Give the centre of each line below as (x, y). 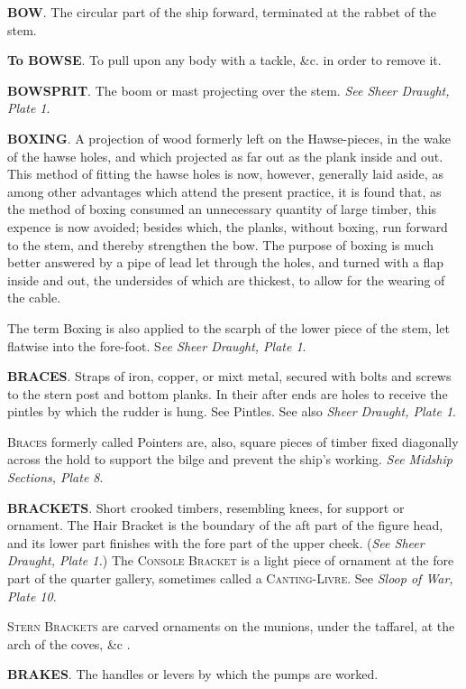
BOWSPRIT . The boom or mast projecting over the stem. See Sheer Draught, (228, 90)
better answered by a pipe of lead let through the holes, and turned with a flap (226, 262)
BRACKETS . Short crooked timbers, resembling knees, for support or (206, 507)
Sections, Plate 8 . (55, 477)
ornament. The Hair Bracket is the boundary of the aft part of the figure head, (225, 525)
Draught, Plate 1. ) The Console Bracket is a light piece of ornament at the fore (231, 560)
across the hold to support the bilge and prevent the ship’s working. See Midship (230, 459)
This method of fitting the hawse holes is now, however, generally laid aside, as (225, 174)
